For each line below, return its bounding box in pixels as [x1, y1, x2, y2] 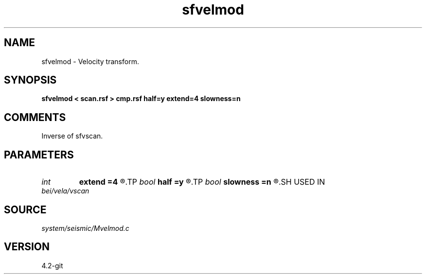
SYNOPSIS [4, 74, 57, 87]
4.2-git [41, 261, 63, 270]
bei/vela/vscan [41, 187, 89, 195]
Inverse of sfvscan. [41, 132, 103, 140]
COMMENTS [4, 111, 66, 123]
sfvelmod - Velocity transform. [41, 57, 139, 66]
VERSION [4, 241, 50, 253]
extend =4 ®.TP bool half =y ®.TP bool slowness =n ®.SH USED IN [79, 177, 325, 187]
